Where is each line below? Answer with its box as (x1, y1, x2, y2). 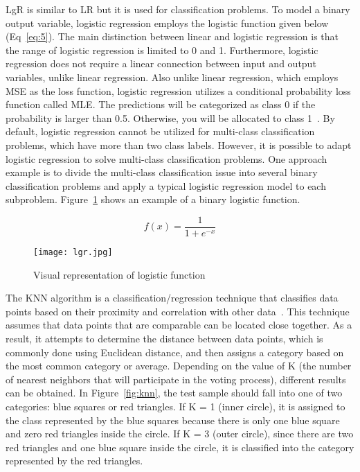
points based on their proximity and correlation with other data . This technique (6, 304, 350, 318)
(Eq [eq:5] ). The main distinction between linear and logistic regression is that (6, 29, 339, 44)
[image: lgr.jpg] (33, 247, 113, 257)
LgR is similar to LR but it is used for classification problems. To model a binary (6, 2, 350, 16)
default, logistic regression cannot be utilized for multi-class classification (6, 124, 315, 139)
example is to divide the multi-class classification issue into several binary (6, 165, 318, 180)
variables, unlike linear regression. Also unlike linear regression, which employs (6, 69, 339, 84)
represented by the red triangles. (6, 453, 143, 468)
